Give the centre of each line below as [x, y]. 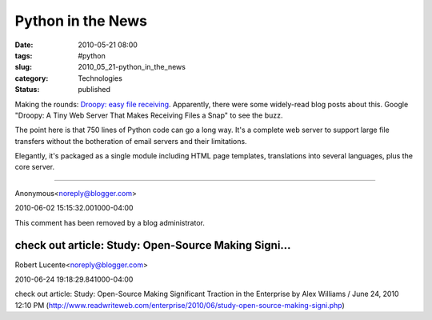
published [94, 90]
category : [32, 78]
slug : [23, 67]
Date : [24, 45]
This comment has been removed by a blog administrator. [110, 222]
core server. [35, 167]
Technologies [100, 78]
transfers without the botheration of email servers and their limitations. [131, 141]
